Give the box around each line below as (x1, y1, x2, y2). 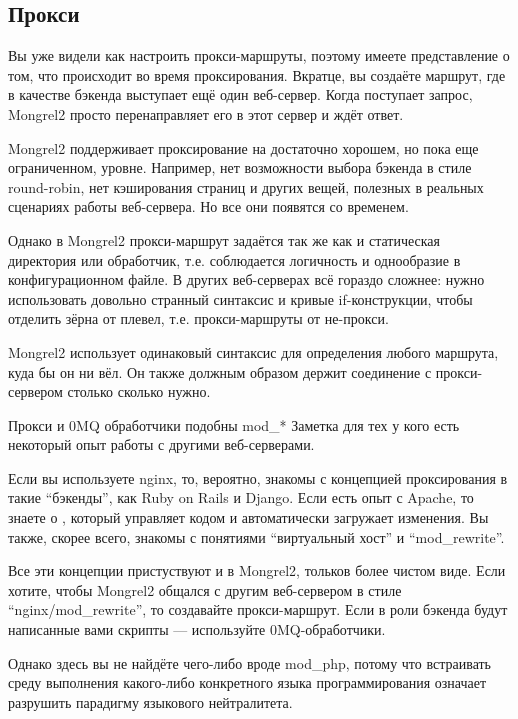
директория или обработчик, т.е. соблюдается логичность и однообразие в (8, 249, 461, 270)
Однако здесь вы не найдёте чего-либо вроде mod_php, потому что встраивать (8, 652, 491, 673)
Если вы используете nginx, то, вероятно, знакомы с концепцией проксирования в (8, 467, 508, 488)
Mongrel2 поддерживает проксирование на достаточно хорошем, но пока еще (8, 137, 479, 158)
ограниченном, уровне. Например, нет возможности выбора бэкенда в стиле (8, 157, 472, 178)
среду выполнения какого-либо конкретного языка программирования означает (8, 672, 487, 693)
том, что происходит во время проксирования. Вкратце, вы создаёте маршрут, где (8, 64, 506, 85)
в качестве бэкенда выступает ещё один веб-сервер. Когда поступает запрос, (8, 84, 473, 105)
